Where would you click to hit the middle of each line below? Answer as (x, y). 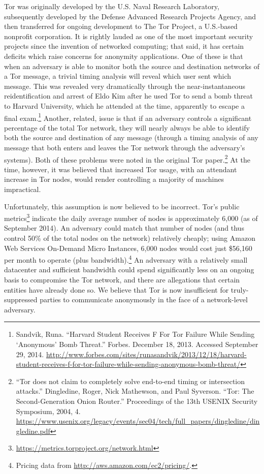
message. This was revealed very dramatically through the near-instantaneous (125, 86)
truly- (240, 289)
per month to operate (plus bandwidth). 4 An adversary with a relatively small (126, 259)
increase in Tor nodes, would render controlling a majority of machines (114, 179)
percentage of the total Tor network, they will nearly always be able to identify (127, 127)
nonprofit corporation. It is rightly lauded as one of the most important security (129, 36)
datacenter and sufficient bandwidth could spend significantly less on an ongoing (129, 270)
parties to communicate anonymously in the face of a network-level (144, 299)
